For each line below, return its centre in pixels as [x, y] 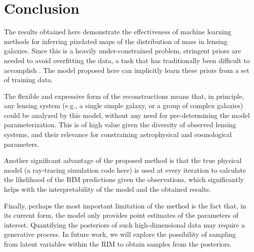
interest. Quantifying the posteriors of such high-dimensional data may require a [125, 224]
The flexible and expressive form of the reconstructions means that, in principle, [124, 96]
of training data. [29, 80]
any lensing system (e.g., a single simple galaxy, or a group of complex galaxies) [124, 105]
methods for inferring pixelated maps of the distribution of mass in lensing [116, 41]
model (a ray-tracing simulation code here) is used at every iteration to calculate [125, 170]
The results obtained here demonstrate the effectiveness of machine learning [118, 32]
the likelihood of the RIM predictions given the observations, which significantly [124, 179]
